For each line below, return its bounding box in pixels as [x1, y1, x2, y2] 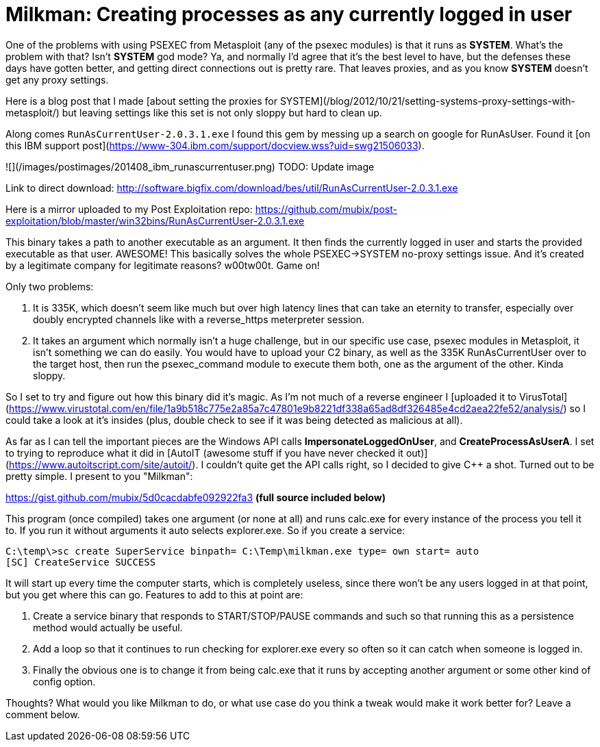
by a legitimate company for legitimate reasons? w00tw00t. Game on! [5, 259, 320, 271]
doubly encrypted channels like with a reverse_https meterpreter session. [33, 313, 365, 325]
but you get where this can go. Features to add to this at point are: [5, 588, 303, 600]
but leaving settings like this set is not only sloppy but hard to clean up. [62, 106, 382, 118]
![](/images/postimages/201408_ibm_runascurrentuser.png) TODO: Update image [5, 160, 375, 173]
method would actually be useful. [33, 621, 183, 633]
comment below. [5, 708, 80, 720]
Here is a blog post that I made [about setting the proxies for [5, 94, 277, 107]
